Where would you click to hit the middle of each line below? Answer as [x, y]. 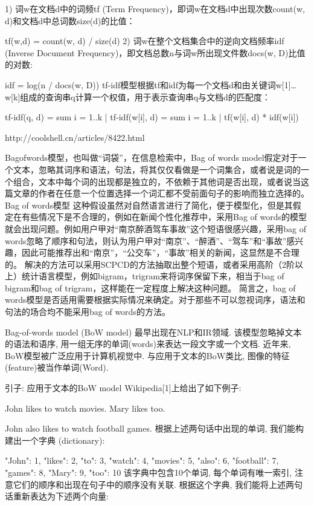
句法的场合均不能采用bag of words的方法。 [88, 312]
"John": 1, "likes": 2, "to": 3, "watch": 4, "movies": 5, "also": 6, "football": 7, [142, 460]
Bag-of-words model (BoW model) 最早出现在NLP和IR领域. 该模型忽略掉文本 [153, 332]
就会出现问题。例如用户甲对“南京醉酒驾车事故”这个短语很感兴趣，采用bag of [155, 228]
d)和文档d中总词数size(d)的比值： [70, 20]
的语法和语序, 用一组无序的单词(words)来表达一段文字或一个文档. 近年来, [148, 344]
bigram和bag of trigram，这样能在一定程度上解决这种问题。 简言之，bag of [150, 287]
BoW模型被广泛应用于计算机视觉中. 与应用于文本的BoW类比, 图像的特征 [147, 355]
